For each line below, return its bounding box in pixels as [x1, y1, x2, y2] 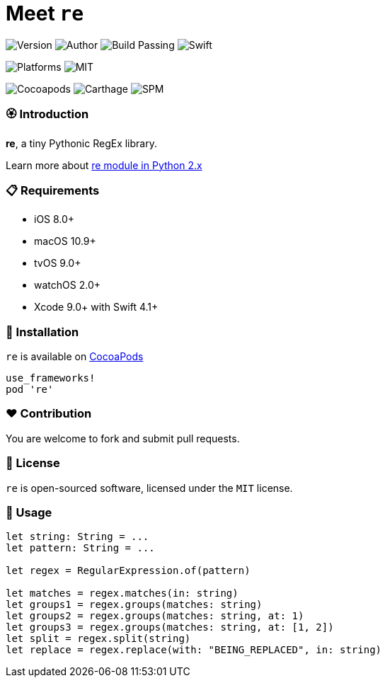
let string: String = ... [6, 531, 149, 543]
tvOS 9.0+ [34, 257, 81, 270]
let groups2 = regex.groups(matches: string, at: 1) [6, 610, 304, 622]
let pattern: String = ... [6, 542, 155, 554]
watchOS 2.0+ [34, 279, 100, 292]
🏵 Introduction [6, 107, 89, 122]
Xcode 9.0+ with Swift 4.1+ [34, 301, 159, 314]
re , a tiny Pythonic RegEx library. [6, 137, 157, 149]
